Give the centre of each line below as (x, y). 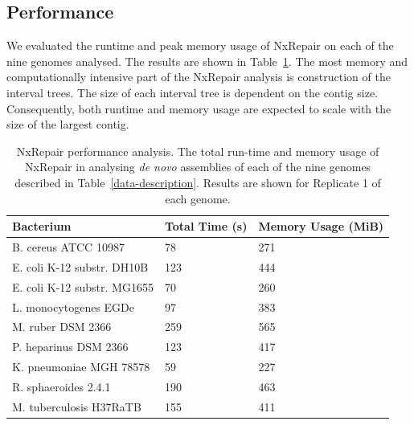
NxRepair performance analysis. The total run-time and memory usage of (198, 151)
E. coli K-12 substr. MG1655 (83, 286)
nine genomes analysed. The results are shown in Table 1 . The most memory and (207, 61)
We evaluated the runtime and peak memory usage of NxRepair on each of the (200, 45)
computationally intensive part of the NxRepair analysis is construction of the (199, 77)
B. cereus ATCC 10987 (68, 246)
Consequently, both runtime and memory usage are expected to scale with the (199, 108)
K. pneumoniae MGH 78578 (81, 367)
